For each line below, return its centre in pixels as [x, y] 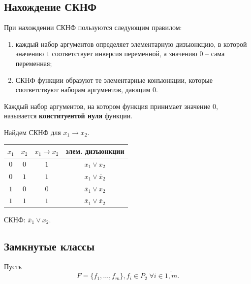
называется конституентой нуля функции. [68, 116]
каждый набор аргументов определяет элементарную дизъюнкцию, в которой [131, 44]
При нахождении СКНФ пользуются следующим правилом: [93, 27]
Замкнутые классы [49, 246]
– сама [215, 53]
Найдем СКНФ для [32, 132]
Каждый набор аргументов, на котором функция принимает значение [107, 106]
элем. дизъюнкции [95, 151]
